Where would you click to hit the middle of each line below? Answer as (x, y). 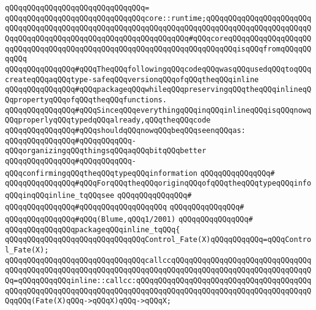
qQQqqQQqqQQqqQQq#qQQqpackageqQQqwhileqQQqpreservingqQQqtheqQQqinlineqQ (158, 90)
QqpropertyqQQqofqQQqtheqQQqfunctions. (86, 100)
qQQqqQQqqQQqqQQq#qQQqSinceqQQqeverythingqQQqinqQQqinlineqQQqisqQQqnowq (158, 110)
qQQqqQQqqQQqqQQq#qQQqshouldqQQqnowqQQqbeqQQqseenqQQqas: (125, 130)
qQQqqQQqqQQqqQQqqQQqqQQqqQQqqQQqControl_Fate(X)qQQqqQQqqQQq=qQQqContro (158, 240)
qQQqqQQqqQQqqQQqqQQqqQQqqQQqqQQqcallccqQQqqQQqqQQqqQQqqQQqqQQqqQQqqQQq (158, 260)
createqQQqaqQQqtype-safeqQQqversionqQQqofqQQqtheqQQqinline (132, 79)
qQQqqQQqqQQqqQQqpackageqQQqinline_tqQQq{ (93, 229)
